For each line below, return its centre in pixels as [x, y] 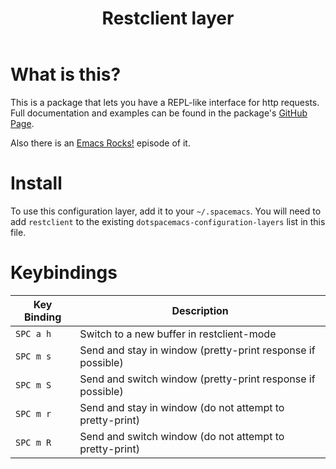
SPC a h [33, 333]
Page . [22, 123]
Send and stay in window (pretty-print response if [197, 350]
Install [36, 183]
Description [200, 310]
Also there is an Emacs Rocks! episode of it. [100, 143]
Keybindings [64, 273]
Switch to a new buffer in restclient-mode [178, 334]
